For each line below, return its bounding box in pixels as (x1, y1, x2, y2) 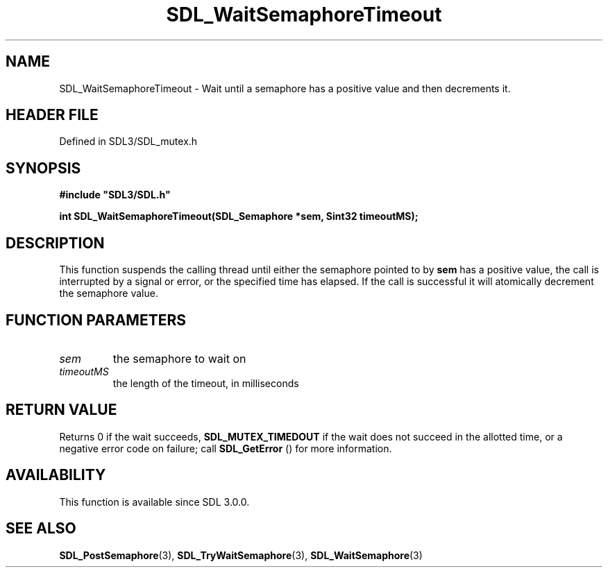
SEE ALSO (6, 520, 76, 538)
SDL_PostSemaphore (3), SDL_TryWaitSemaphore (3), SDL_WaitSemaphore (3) (59, 549, 423, 561)
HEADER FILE (6, 106, 99, 124)
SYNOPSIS (6, 159, 81, 177)
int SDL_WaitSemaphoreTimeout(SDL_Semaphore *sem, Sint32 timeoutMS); (59, 210, 419, 223)
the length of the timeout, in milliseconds (112, 377, 299, 389)
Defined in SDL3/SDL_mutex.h (59, 135, 198, 148)
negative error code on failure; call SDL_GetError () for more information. (59, 442, 392, 454)
